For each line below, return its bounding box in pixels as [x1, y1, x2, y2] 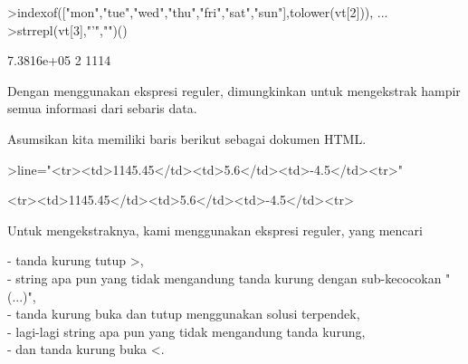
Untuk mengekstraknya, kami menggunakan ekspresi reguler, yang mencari [7, 220, 423, 239]
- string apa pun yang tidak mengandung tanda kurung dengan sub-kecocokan [7, 268, 442, 287]
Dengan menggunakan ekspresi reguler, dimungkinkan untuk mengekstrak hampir [7, 81, 461, 100]
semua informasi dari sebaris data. [7, 99, 197, 118]
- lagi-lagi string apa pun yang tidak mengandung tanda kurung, [7, 321, 366, 340]
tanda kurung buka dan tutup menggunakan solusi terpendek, [15, 304, 360, 323]
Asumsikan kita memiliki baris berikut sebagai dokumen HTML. [7, 129, 367, 148]
